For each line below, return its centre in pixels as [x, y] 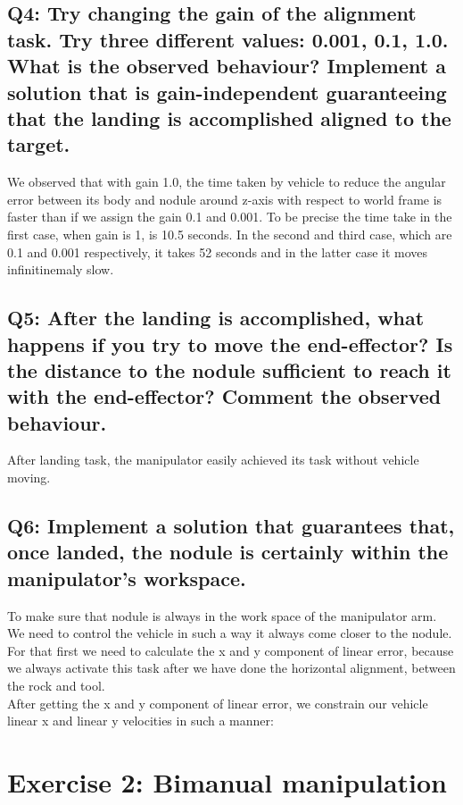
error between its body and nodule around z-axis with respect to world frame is [225, 199]
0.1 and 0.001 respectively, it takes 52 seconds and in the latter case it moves [218, 252]
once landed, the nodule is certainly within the [228, 552]
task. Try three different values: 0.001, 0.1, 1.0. [228, 39]
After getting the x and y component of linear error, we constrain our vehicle [218, 703]
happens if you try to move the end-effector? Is [230, 344]
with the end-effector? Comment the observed [224, 396]
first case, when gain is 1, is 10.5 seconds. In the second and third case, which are [230, 234]
